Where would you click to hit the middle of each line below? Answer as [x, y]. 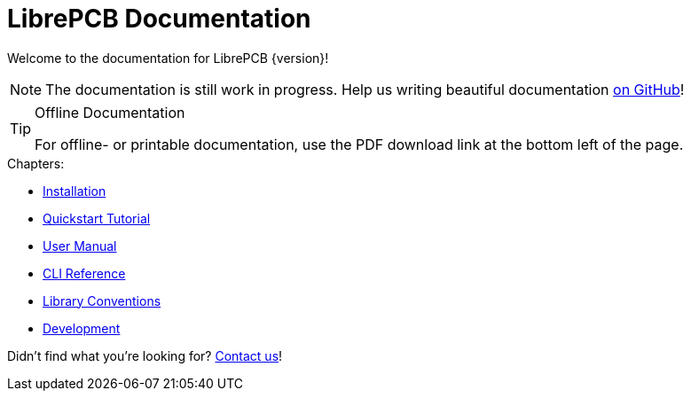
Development [82, 328]
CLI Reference [84, 273]
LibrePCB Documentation [159, 19]
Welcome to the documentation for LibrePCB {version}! [168, 58]
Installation [75, 191]
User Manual [80, 246]
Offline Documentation [110, 112]
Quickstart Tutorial [97, 218]
